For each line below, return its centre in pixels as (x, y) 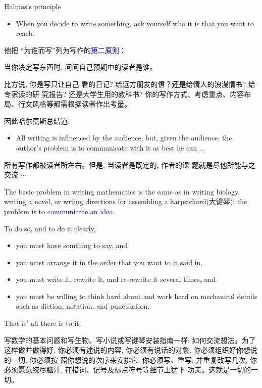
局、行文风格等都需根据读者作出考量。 (68, 104)
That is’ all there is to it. (43, 323)
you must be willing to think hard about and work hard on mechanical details (137, 296)
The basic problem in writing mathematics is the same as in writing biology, (122, 191)
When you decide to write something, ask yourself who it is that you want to (135, 23)
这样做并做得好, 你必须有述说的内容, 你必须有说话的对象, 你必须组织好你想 (127, 350)
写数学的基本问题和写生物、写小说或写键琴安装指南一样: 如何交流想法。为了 (130, 340)
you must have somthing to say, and (72, 245)
